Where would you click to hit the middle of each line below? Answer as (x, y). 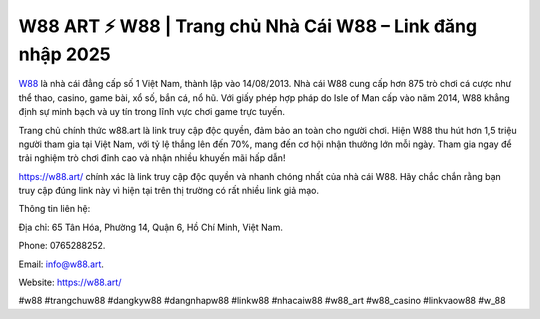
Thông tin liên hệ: (54, 209)
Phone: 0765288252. (62, 246)
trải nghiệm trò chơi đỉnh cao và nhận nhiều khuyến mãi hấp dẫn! (152, 158)
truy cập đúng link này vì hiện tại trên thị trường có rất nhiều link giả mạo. (169, 191)
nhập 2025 (64, 54)
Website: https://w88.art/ (70, 282)
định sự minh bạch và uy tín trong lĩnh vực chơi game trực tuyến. (151, 112)
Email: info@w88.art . (61, 264)
